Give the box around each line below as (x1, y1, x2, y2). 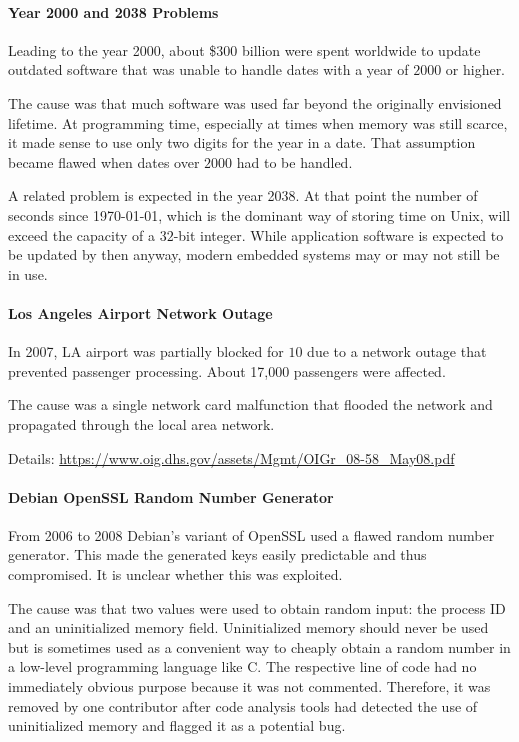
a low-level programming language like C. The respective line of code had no (8, 656, 477, 677)
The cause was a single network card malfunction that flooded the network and (8, 394, 493, 415)
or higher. (445, 59, 506, 80)
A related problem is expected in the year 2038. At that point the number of (8, 185, 478, 206)
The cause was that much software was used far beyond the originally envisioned (8, 92, 502, 113)
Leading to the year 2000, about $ (8, 39, 217, 60)
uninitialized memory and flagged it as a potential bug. (8, 715, 346, 736)
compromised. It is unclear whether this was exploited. (8, 564, 343, 585)
